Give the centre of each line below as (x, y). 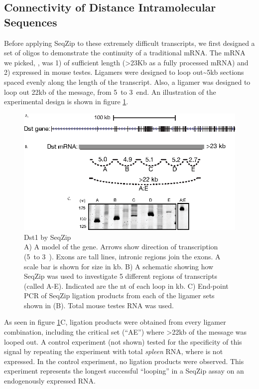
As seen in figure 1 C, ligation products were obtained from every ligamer (115, 322)
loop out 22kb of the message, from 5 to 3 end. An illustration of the (110, 92)
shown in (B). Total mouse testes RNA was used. (99, 305)
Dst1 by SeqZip (48, 237)
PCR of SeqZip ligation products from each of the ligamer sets (119, 295)
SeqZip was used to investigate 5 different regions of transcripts (121, 276)
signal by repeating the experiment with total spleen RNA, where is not (114, 351)
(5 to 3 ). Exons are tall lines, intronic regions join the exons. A (122, 256)
